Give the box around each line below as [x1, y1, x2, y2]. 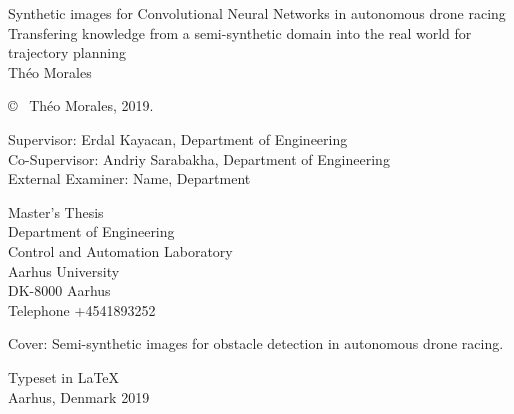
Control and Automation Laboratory [8, 240, 233, 261]
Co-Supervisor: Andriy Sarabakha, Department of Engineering [8, 148, 390, 169]
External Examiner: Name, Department [8, 168, 251, 189]
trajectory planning [8, 42, 126, 63]
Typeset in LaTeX [8, 366, 120, 387]
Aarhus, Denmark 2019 [8, 386, 150, 407]
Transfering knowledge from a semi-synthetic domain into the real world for [8, 22, 472, 43]
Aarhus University [8, 260, 120, 281]
